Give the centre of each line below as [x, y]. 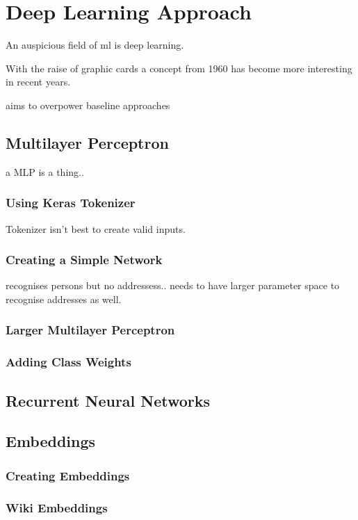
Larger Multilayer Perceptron [90, 330]
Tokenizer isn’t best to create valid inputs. [96, 228]
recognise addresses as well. [64, 299]
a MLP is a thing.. [45, 171]
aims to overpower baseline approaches [88, 105]
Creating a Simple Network [84, 260]
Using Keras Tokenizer [71, 203]
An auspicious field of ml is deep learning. [95, 45]
